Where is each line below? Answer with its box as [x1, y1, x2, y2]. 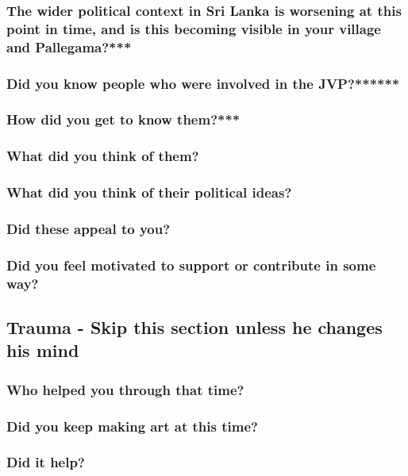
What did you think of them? [6, 146, 199, 166]
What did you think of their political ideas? [6, 182, 292, 202]
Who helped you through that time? [6, 379, 244, 399]
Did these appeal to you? [6, 218, 171, 238]
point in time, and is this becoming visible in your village [6, 18, 381, 38]
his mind [6, 338, 79, 363]
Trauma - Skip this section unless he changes [6, 315, 383, 340]
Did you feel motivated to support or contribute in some [6, 255, 376, 274]
